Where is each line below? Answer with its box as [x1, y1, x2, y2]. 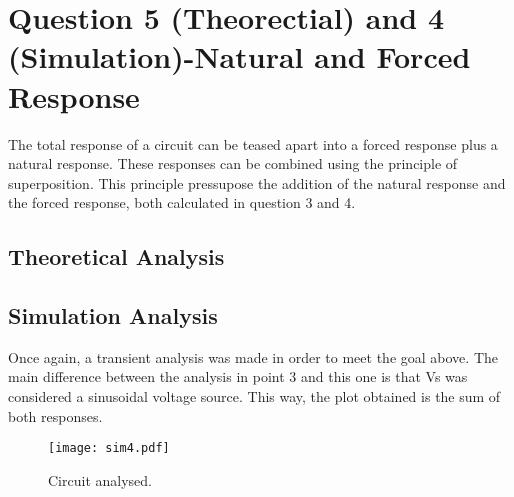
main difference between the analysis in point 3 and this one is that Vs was [8, 366, 468, 387]
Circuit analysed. [48, 469, 152, 490]
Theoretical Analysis [8, 241, 225, 272]
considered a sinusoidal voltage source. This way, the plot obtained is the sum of [8, 386, 501, 407]
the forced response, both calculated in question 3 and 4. [8, 192, 356, 213]
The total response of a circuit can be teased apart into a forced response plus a [8, 133, 498, 154]
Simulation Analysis [8, 300, 218, 331]
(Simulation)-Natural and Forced [8, 36, 471, 77]
